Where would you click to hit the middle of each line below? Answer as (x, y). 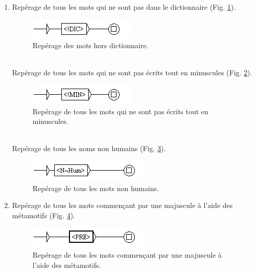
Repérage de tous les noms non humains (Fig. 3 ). (89, 148)
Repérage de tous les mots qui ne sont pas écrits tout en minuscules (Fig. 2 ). (132, 72)
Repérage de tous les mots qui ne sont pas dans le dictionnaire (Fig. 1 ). (124, 7)
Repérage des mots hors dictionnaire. (90, 45)
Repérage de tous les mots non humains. (96, 188)
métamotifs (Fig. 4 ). (43, 215)
